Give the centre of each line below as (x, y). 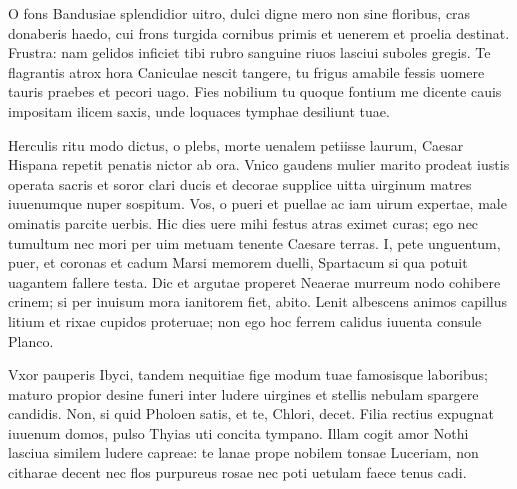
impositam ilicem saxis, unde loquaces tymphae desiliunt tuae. (199, 110)
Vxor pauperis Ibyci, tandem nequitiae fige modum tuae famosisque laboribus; (248, 374)
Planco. (31, 340)
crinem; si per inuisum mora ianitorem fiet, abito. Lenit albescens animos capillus (257, 301)
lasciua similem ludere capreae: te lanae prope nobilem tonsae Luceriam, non (243, 452)
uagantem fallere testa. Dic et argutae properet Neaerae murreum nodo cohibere (254, 281)
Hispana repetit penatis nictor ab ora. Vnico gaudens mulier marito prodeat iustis (259, 164)
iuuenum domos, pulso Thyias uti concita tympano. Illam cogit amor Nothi (238, 432)
